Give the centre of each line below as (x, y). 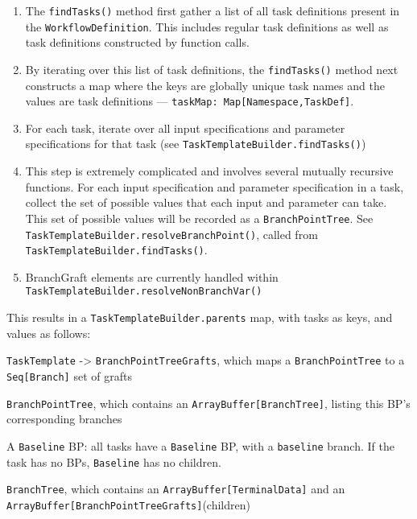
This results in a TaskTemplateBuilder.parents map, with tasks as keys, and (200, 317)
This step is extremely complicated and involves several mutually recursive (209, 171)
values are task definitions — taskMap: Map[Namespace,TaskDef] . (190, 101)
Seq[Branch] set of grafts (69, 375)
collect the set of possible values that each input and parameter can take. (206, 202)
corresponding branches (64, 419)
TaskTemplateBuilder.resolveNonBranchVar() (144, 292)
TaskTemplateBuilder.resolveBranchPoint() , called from (171, 234)
